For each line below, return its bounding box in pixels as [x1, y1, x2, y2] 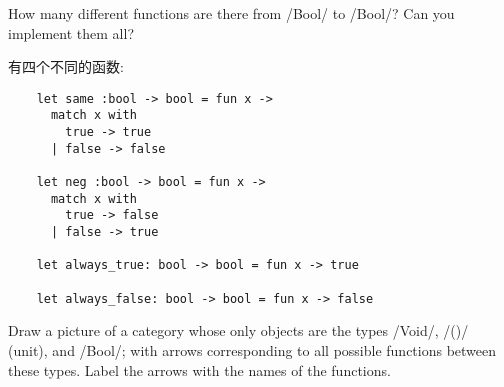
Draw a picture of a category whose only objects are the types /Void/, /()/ [8, 320, 469, 341]
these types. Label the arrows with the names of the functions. [8, 359, 391, 380]
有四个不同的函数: [8, 56, 124, 77]
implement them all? [8, 22, 134, 43]
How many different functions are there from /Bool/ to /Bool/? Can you [8, 3, 455, 23]
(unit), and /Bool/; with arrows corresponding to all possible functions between [8, 339, 497, 360]
